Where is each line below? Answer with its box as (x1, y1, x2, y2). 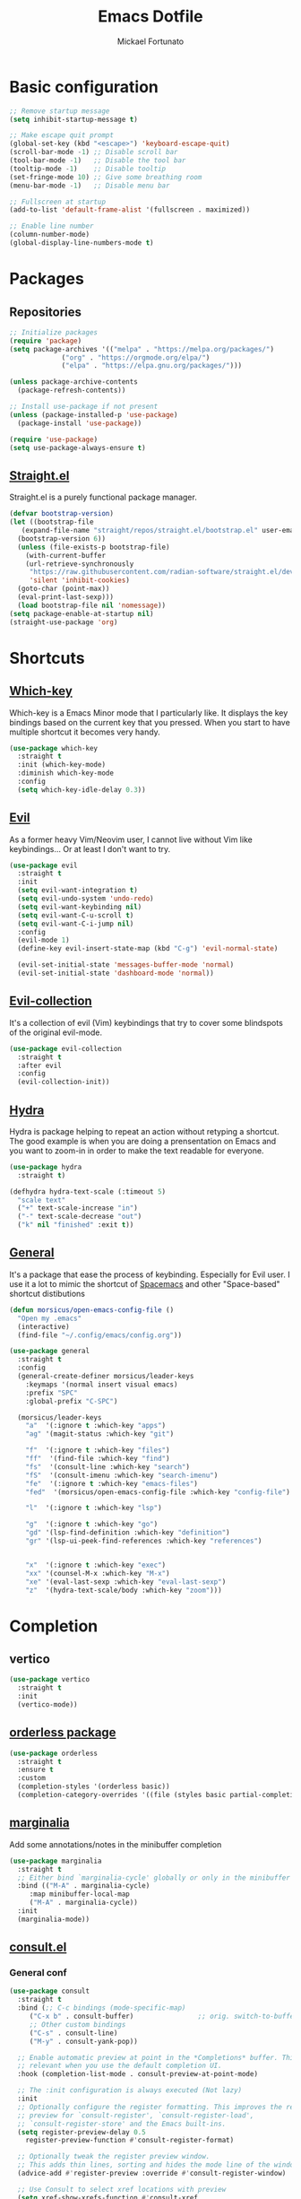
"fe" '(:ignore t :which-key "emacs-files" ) (25, 1479, 199, 1488)
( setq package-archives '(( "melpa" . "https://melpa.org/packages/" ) (9, 344, 275, 353)
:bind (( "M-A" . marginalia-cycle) (17, 1882, 150, 1890)
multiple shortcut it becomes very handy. (9, 726, 161, 737)
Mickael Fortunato (116, 36, 185, 47)
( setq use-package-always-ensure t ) (9, 443, 146, 452)
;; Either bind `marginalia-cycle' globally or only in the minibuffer (17, 1873, 291, 1882)
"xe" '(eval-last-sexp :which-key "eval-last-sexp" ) (25, 1577, 227, 1586)
